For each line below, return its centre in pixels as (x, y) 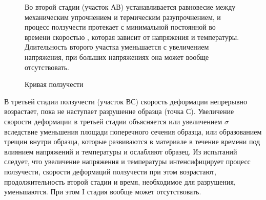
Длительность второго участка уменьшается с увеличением (117, 47)
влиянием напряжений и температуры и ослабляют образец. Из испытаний (121, 151)
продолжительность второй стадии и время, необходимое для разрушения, (120, 181)
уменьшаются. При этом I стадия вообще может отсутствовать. (103, 192)
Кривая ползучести (54, 84)
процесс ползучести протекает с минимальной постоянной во (120, 27)
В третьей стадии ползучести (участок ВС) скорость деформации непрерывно (126, 101)
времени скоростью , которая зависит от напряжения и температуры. (132, 37)
